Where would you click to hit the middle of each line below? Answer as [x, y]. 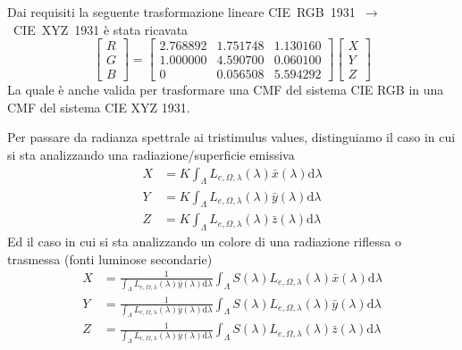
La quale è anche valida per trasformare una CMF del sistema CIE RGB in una [226, 90]
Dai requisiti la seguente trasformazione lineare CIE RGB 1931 [181, 12]
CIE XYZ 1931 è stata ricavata [101, 29]
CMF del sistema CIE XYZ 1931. [99, 107]
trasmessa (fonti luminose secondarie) [110, 258]
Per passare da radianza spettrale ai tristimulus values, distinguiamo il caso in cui [231, 137]
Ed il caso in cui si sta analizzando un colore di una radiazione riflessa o [204, 242]
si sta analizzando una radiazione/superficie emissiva [151, 155]
